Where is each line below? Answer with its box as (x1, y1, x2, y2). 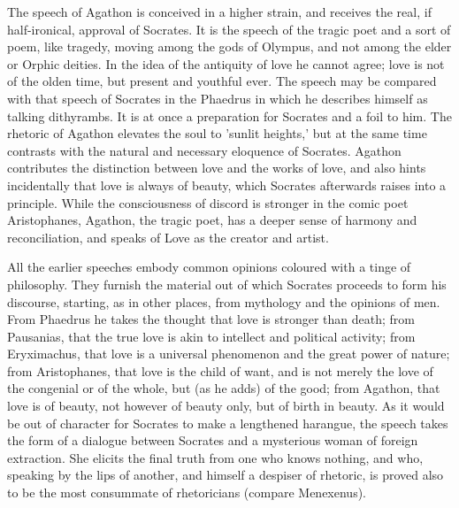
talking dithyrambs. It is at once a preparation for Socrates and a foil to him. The (7, 106, 452, 125)
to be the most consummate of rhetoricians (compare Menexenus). (7, 483, 366, 502)
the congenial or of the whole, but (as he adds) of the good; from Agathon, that (7, 379, 440, 397)
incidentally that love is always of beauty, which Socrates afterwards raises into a (7, 175, 447, 194)
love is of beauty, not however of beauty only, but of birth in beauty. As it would (7, 396, 445, 415)
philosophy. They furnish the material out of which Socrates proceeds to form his (7, 274, 447, 293)
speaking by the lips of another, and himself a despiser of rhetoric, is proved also (7, 466, 444, 484)
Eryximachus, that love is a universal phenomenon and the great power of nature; (7, 344, 450, 363)
